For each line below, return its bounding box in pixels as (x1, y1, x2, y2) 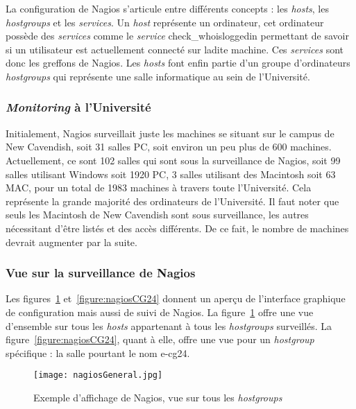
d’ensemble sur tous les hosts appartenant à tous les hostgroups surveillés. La (6, 318, 332, 333)
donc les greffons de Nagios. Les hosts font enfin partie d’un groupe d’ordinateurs (6, 55, 350, 70)
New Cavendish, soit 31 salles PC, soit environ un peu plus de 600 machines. (6, 139, 332, 154)
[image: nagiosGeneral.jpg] (33, 370, 163, 381)
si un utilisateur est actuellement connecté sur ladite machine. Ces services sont (6, 42, 344, 56)
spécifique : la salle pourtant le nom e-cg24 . (6, 345, 190, 360)
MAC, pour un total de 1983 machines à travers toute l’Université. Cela (6, 180, 312, 195)
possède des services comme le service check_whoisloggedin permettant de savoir (6, 28, 349, 43)
